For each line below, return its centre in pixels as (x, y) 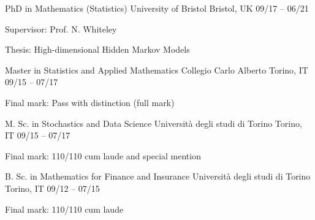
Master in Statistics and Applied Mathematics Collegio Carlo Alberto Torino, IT (157, 70)
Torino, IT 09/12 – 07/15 (52, 188)
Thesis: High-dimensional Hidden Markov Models (97, 49)
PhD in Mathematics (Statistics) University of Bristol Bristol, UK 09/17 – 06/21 (157, 8)
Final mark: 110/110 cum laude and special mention (103, 155)
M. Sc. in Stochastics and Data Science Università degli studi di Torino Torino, (154, 123)
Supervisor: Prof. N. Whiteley (61, 28)
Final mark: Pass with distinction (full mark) (90, 102)
